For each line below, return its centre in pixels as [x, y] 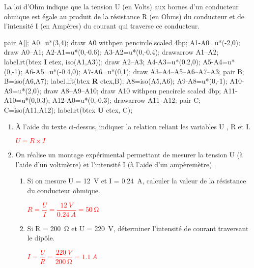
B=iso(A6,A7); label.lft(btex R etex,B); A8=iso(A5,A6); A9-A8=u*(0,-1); [116, 81]
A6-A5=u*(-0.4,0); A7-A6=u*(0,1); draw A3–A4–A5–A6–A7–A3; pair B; [134, 71]
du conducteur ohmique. [64, 190]
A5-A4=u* [219, 61]
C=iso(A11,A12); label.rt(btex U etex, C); [68, 109]
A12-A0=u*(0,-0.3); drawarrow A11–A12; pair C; [126, 100]
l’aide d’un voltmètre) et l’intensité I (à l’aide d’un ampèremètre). [115, 164]
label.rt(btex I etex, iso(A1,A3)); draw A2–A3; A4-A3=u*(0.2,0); [102, 61]
